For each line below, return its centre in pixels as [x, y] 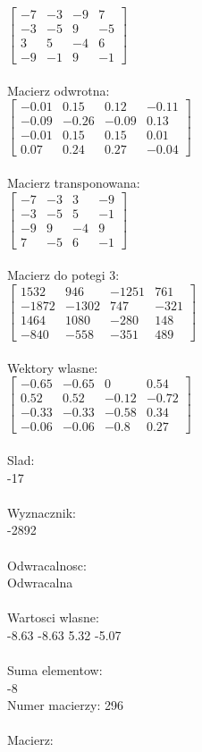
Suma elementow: [55, 670]
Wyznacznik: [42, 512]
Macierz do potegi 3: [63, 275]
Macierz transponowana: [74, 183]
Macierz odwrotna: [59, 90]
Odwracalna [40, 583]
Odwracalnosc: [47, 565]
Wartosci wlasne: [53, 617]
